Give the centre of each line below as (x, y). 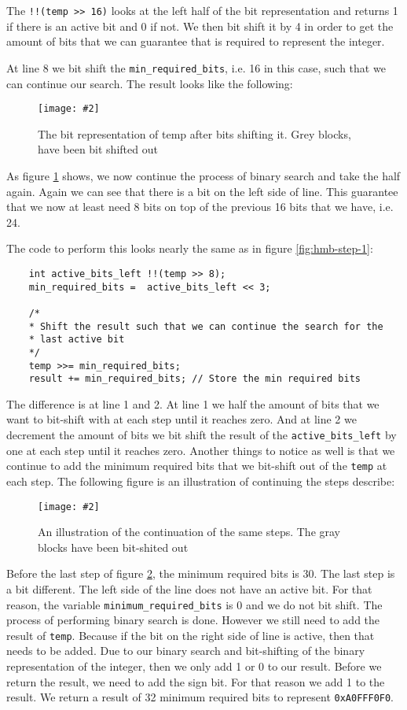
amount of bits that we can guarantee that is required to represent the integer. (196, 41)
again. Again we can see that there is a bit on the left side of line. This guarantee (202, 191)
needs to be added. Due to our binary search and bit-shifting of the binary (186, 651)
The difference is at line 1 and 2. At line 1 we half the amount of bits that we (193, 403)
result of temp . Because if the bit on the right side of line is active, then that (191, 635)
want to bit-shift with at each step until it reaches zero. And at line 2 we (181, 419)
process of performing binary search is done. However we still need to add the (193, 620)
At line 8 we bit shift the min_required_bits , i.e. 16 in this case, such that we (196, 67)
